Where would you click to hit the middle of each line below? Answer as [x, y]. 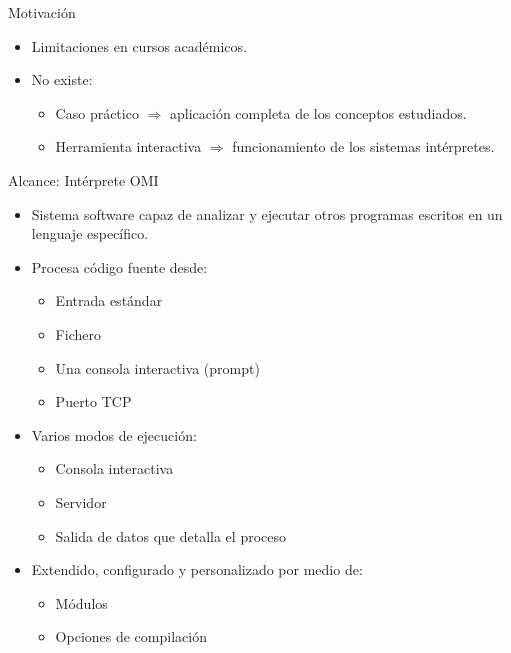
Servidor [81, 501]
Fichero [78, 333]
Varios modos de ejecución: [114, 434]
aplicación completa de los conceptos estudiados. [318, 112]
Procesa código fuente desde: [119, 266]
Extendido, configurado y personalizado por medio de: [197, 569]
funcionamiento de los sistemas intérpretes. [363, 146]
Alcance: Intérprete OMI [83, 179]
